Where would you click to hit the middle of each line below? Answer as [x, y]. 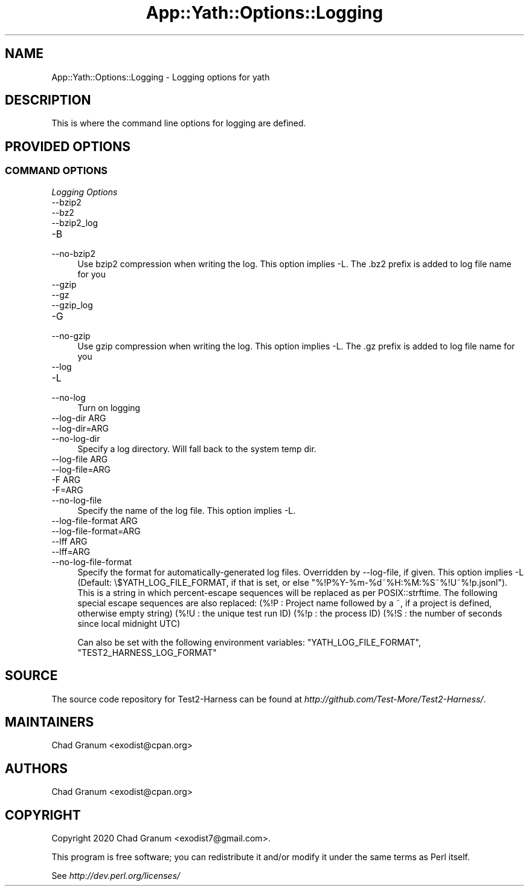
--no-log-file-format [92, 562]
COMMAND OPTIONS [56, 171]
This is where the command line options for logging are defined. [179, 123]
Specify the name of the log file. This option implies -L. [187, 510]
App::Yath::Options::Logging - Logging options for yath [161, 77]
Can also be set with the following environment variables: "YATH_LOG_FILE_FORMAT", [249, 642]
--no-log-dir [76, 438]
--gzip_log [72, 305]
